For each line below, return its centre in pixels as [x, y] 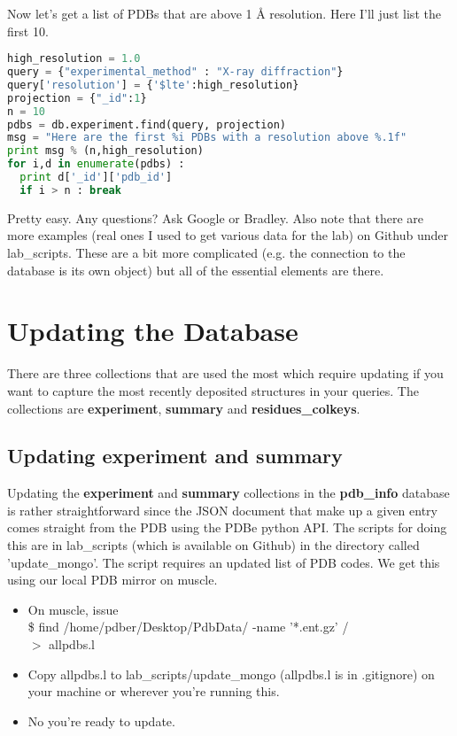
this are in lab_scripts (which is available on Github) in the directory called [213, 545]
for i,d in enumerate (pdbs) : [96, 164]
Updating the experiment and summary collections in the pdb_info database [228, 493]
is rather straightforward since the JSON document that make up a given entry [222, 510]
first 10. [28, 31]
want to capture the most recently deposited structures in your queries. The [213, 390]
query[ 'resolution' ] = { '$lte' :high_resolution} [153, 85]
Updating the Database [153, 331]
